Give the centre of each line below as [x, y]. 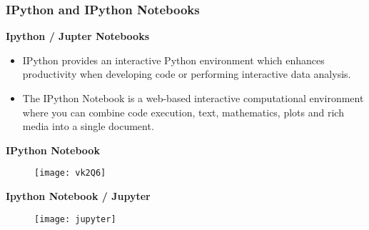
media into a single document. [88, 126]
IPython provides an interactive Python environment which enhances [173, 60]
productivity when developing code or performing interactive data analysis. [187, 74]
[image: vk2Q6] [70, 173]
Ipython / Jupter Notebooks [77, 36]
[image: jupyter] [75, 219]
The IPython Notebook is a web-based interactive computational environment [193, 98]
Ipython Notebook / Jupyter [78, 196]
